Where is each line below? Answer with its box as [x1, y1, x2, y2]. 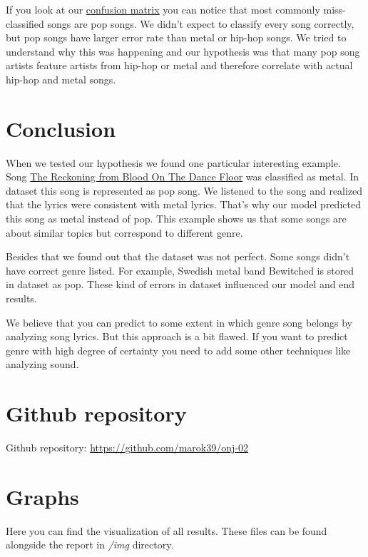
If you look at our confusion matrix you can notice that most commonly [6, 2, 320, 16]
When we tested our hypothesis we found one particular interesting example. [6, 155, 341, 170]
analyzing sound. [6, 357, 79, 372]
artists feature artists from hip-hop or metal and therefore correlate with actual [6, 58, 353, 73]
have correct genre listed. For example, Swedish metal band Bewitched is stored [6, 262, 354, 277]
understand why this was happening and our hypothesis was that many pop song [6, 44, 360, 58]
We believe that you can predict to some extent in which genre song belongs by [6, 315, 352, 329]
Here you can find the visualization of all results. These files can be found [6, 523, 327, 538]
